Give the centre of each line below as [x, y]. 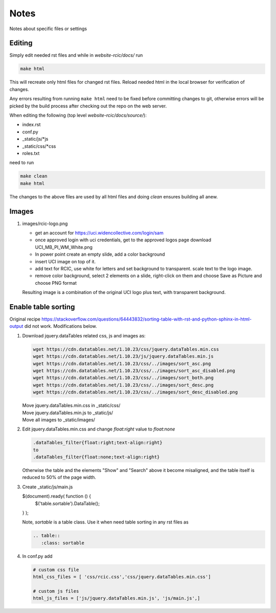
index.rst [31, 125]
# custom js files [56, 591]
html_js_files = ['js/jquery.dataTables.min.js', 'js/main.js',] [117, 598]
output [16, 326]
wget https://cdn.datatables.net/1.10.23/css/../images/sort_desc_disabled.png [135, 392]
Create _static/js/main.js [48, 487]
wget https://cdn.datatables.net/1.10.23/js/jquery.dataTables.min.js [123, 356]
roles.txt [31, 153]
